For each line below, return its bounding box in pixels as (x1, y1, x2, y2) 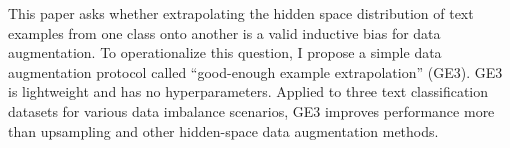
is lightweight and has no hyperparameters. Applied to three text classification (8, 81, 489, 102)
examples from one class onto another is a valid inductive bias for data (8, 22, 441, 43)
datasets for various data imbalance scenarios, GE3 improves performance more (8, 100, 495, 121)
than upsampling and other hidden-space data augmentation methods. (8, 120, 439, 141)
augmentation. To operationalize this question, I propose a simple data (8, 42, 442, 63)
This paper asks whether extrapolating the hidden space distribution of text (8, 3, 474, 23)
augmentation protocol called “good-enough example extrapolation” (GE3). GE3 (8, 61, 503, 82)
